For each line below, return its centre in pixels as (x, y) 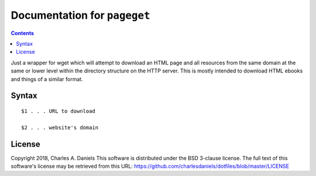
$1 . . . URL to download (59, 111)
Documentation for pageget (80, 15)
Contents (23, 33)
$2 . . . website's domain (60, 127)
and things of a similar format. (47, 79)
